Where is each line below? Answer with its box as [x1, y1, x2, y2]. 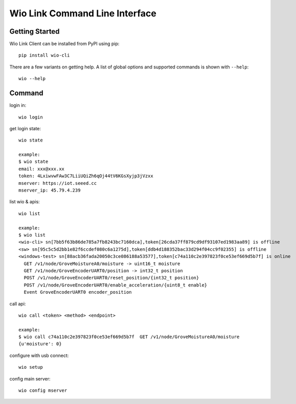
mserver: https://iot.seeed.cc [18, 180, 97, 186]
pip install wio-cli [18, 53, 70, 58]
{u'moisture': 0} [18, 341, 62, 347]
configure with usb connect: [9, 352, 69, 359]
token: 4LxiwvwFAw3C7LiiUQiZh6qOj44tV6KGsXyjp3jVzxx [18, 173, 153, 179]
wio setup [18, 364, 43, 370]
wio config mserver [18, 388, 67, 393]
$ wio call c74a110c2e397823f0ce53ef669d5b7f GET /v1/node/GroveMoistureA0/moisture [18, 334, 240, 340]
